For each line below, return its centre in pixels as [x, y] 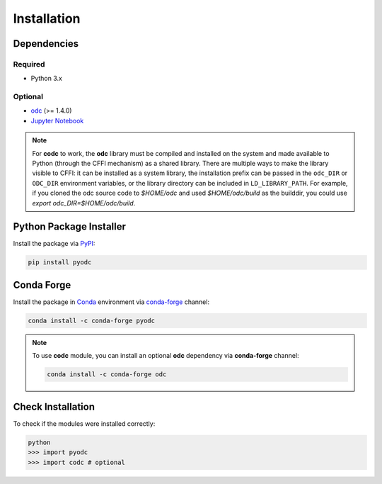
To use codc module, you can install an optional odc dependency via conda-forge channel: [166, 356]
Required [29, 64]
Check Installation [54, 406]
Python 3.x [47, 79]
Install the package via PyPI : [54, 244]
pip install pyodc [60, 263]
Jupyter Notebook [57, 120]
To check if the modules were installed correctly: [84, 423]
